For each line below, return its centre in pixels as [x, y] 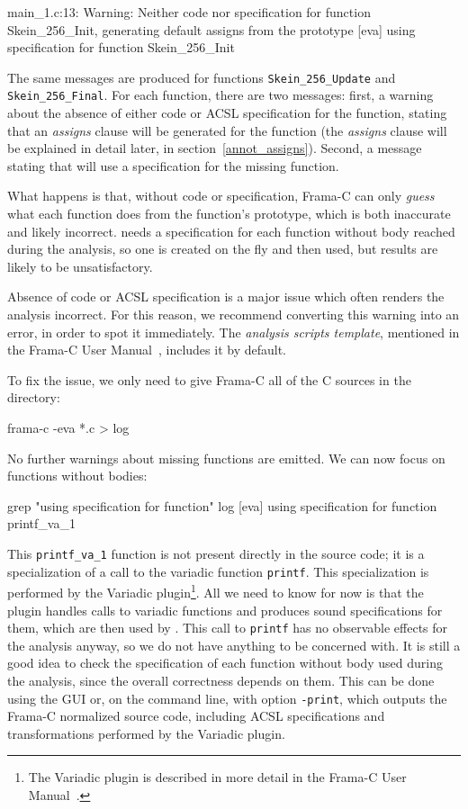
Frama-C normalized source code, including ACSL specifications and [196, 716]
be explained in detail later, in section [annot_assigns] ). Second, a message [215, 148]
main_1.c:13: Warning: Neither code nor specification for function [189, 12]
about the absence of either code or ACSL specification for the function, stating [227, 113]
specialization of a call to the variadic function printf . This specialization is [218, 571]
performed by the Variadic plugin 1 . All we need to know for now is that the [216, 591]
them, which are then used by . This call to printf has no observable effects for [228, 628]
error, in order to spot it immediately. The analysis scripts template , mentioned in [234, 332]
